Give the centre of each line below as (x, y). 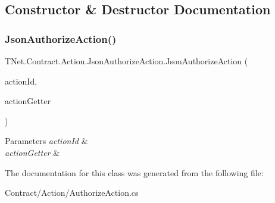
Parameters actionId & (46, 141)
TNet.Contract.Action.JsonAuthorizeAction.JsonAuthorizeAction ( (126, 61)
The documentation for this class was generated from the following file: (134, 172)
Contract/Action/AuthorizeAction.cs (72, 193)
